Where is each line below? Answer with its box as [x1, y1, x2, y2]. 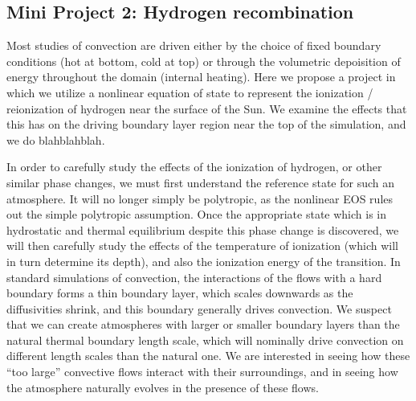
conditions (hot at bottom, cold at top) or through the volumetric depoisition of [6, 52, 401, 69]
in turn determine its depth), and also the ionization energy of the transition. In [6, 252, 401, 269]
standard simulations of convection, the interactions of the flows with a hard [6, 268, 382, 285]
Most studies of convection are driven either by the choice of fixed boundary [6, 37, 381, 54]
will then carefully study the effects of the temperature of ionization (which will [6, 237, 398, 254]
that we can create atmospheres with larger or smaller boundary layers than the [6, 316, 400, 333]
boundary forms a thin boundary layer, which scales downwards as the [6, 284, 353, 301]
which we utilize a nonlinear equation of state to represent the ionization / [6, 84, 373, 100]
